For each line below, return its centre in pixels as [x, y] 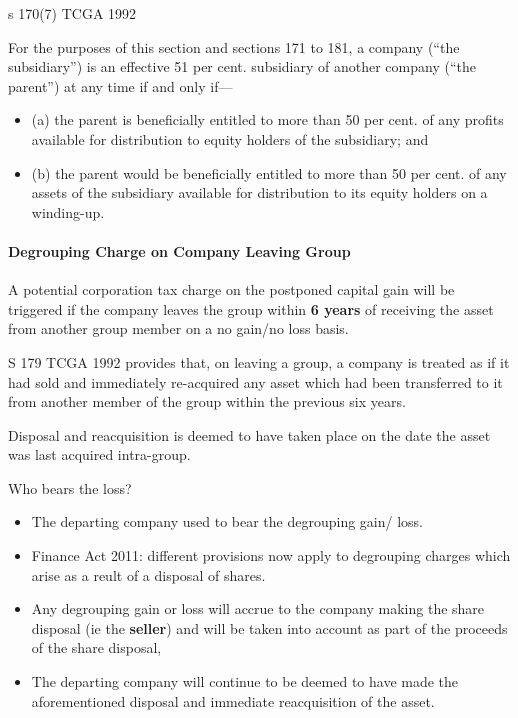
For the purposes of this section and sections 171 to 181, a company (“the [234, 46]
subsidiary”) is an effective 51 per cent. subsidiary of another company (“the [242, 66]
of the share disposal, [96, 647]
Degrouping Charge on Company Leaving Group [179, 250]
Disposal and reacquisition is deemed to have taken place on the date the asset [249, 434]
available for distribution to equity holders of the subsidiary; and [230, 138]
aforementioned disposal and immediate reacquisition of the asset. [233, 700]
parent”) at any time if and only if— [120, 85]
